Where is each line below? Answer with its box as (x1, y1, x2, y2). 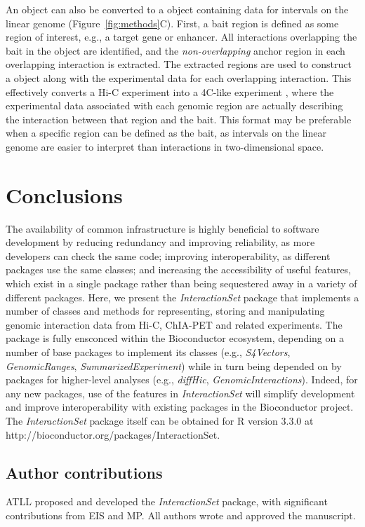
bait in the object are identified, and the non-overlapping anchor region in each (6, 43, 345, 57)
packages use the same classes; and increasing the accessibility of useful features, (6, 262, 352, 277)
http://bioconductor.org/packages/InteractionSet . (6, 427, 220, 442)
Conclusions (6, 180, 123, 209)
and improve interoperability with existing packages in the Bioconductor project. (6, 399, 354, 414)
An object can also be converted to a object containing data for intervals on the (6, 2, 349, 16)
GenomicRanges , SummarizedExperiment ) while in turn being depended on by (6, 358, 342, 373)
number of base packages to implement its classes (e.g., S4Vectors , (6, 345, 291, 359)
